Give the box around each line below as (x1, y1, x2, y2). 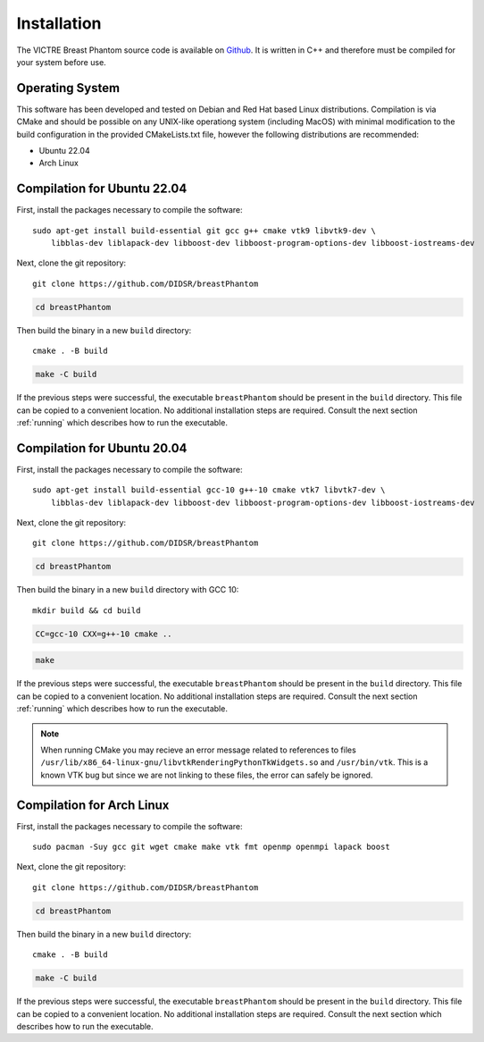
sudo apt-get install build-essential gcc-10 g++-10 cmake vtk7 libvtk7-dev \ (32, 485, 386, 495)
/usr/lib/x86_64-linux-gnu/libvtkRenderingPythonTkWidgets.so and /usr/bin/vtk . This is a (40, 757, 429, 768)
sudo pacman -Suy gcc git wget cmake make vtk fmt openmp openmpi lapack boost (32, 842, 390, 852)
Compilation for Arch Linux (16, 797, 170, 812)
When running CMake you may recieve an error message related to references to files (40, 744, 356, 755)
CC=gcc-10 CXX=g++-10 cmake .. (35, 628, 173, 639)
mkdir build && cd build (32, 605, 141, 616)
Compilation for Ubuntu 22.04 (16, 181, 188, 197)
